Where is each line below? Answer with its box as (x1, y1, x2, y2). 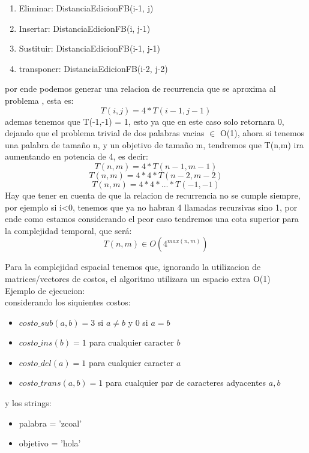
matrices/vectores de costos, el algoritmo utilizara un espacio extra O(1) (5, 272, 271, 284)
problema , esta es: (5, 94, 74, 106)
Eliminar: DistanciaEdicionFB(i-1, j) (19, 2, 154, 14)
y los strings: (5, 397, 52, 409)
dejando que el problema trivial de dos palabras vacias (5, 127, 205, 139)
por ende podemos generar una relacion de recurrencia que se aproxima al (5, 82, 276, 95)
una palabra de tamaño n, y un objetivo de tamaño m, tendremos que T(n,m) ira (5, 138, 304, 151)
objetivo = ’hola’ (19, 437, 81, 449)
